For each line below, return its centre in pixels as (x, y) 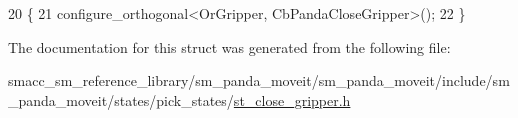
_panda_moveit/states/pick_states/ (121, 99)
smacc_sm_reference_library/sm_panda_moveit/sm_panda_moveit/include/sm (259, 80)
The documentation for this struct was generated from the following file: (229, 46)
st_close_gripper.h (292, 99)
